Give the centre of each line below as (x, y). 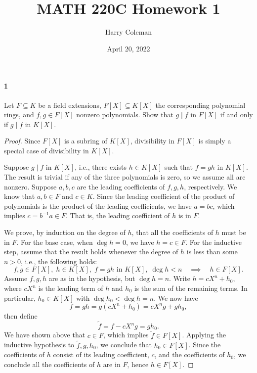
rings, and (19, 115)
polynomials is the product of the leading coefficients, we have (98, 206)
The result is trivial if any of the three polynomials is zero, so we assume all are (125, 177)
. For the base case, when (55, 242)
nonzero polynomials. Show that (125, 115)
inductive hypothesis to (39, 345)
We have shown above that (45, 335)
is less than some (212, 252)
